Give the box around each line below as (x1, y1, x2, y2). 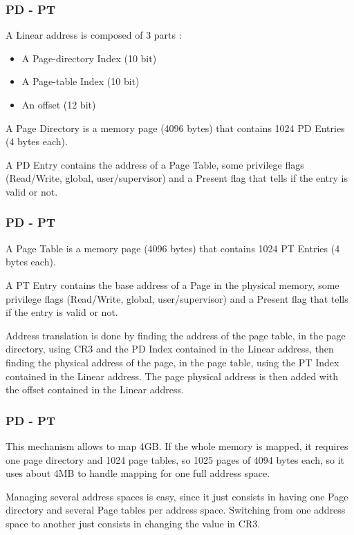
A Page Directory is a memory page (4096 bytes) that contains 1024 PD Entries (6, 120, 345, 135)
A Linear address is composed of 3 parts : (6, 28, 182, 42)
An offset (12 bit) (21, 97, 96, 111)
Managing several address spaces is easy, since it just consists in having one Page (6, 489, 348, 503)
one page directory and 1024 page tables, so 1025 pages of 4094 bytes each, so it (6, 452, 345, 467)
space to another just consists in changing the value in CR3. (6, 516, 261, 530)
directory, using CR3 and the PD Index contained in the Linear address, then (6, 341, 334, 356)
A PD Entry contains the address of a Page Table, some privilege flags (6, 157, 304, 171)
